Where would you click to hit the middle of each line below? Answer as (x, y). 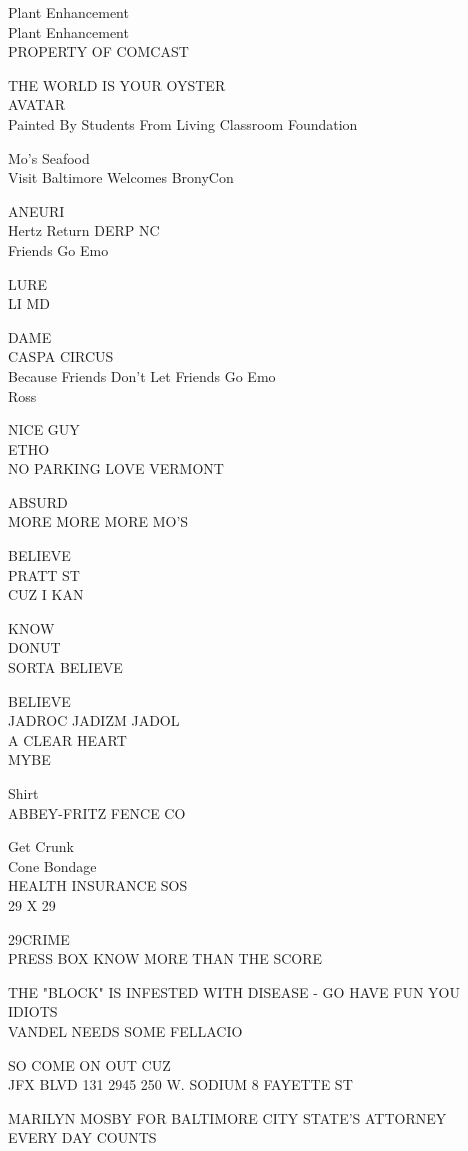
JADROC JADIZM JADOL (94, 720)
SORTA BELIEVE (65, 667)
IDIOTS (33, 1011)
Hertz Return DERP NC (84, 230)
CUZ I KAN (46, 594)
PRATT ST (44, 574)
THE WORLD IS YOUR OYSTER (117, 84)
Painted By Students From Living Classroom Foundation (183, 123)
